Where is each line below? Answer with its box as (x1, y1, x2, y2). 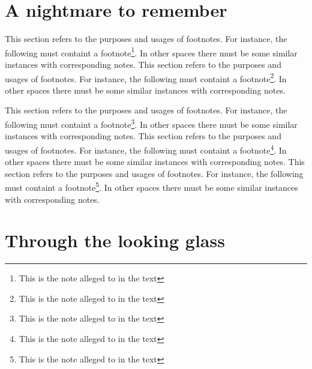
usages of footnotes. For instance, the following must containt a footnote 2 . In (5, 70, 287, 85)
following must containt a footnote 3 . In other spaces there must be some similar (5, 116, 298, 130)
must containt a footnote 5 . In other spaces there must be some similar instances (5, 179, 298, 193)
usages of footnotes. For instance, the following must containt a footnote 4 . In (5, 142, 287, 156)
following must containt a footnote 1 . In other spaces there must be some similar (5, 44, 298, 59)
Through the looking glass (5, 228, 225, 253)
